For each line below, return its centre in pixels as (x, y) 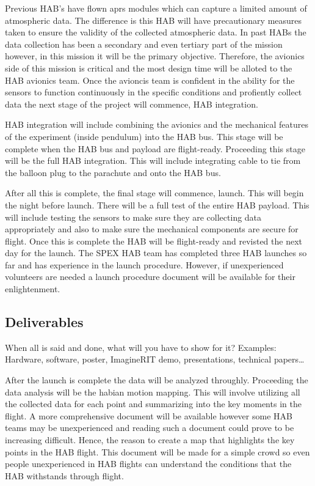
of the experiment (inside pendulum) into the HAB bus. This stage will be (144, 136)
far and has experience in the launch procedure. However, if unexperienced (144, 264)
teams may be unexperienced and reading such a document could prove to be (150, 428)
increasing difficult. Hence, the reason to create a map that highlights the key (150, 440)
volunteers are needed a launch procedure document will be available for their (150, 277)
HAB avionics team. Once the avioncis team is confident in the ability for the (150, 80)
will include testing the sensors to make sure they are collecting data (133, 217)
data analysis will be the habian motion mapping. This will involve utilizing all (153, 392)
